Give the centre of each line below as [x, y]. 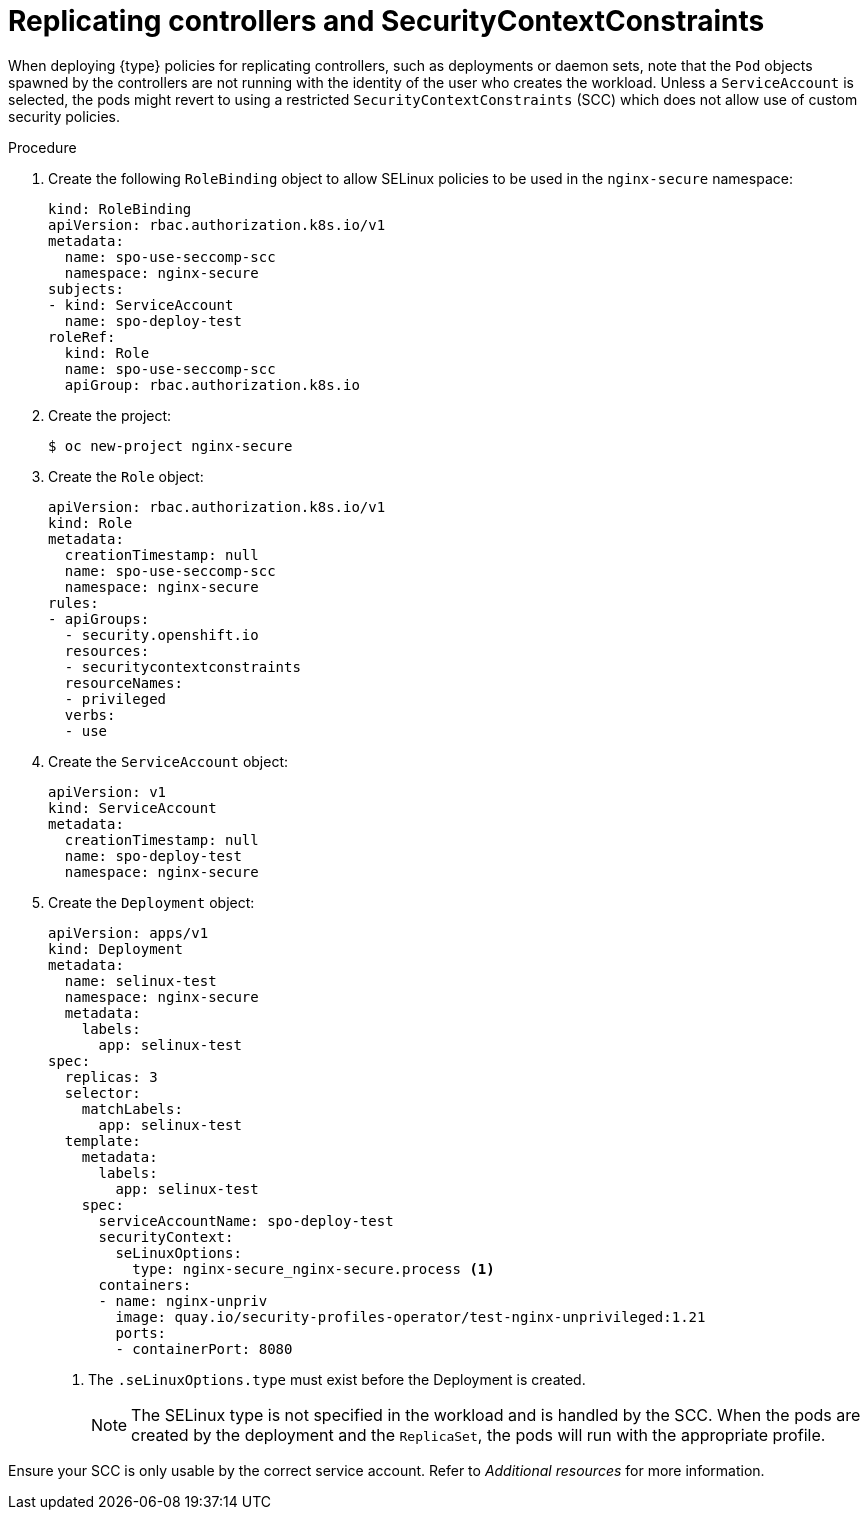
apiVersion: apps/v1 [128, 932]
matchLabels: [132, 1108]
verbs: [90, 714]
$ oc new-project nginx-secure [170, 445]
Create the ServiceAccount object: [168, 761]
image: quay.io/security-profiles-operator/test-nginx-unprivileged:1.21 [410, 1316]
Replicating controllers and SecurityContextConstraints [386, 21]
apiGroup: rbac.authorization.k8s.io [212, 384]
